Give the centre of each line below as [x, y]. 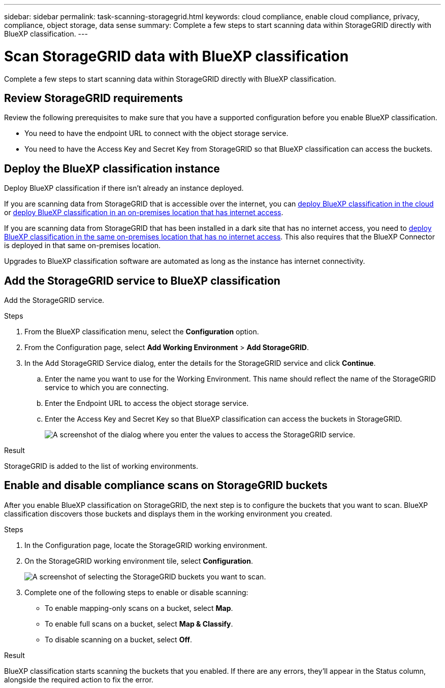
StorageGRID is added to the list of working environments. [101, 466]
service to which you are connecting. [107, 388]
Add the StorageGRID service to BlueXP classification [142, 281]
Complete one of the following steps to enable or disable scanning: [136, 592]
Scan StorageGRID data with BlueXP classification [177, 56]
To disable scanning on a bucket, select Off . [119, 639]
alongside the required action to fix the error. [79, 679]
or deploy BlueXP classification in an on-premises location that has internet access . [144, 213]
